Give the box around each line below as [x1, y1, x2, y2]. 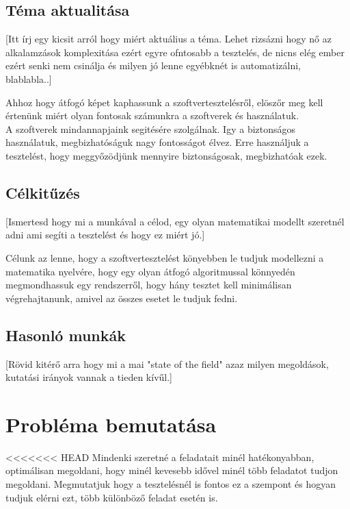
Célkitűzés [5, 182, 80, 203]
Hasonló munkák [5, 324, 126, 345]
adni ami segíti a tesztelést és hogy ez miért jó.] [5, 227, 205, 242]
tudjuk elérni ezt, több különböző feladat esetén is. [5, 490, 218, 504]
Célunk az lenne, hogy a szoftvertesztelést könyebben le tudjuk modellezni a [5, 250, 324, 264]
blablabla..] [5, 71, 52, 86]
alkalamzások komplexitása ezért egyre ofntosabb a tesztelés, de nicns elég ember [5, 45, 345, 59]
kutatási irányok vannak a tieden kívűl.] [5, 370, 172, 384]
